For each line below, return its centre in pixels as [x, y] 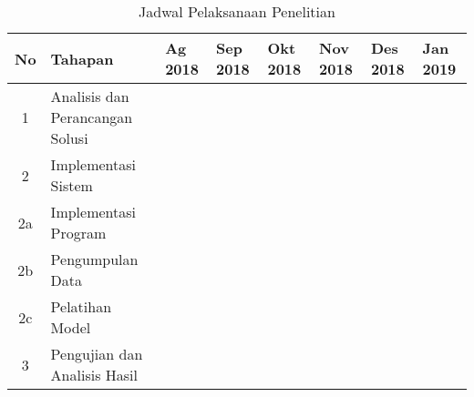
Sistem [72, 185]
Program [78, 233]
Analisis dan [90, 96]
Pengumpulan [94, 259]
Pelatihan [81, 306]
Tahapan [82, 58]
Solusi [69, 138]
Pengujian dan [97, 354]
